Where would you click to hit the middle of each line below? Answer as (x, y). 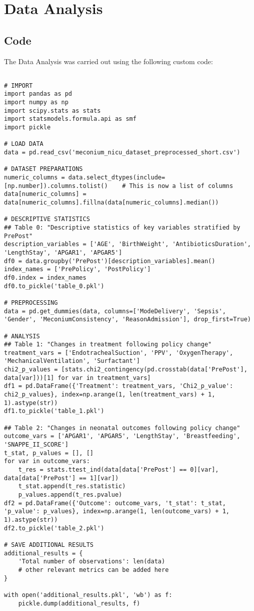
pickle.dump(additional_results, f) (79, 603)
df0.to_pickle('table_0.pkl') (54, 286)
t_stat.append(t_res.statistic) (72, 486)
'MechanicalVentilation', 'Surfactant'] (72, 361)
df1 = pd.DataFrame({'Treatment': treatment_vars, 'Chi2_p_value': (119, 386)
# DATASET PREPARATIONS (43, 169)
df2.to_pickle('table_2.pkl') (54, 528)
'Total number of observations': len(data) (92, 562)
